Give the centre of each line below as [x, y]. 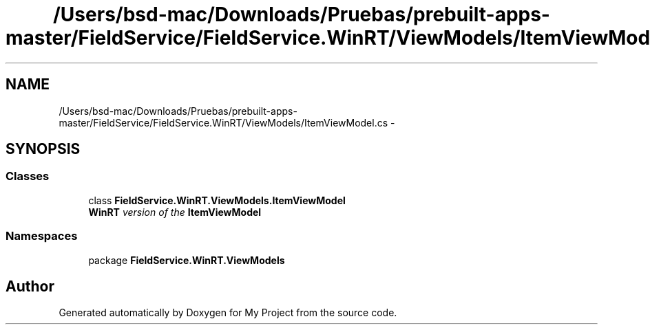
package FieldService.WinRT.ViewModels [187, 260]
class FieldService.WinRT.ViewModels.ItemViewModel [217, 200]
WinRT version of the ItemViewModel [175, 212]
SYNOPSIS [43, 149]
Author [30, 286]
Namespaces [42, 236]
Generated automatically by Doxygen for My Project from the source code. [228, 313]
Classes [28, 176]
